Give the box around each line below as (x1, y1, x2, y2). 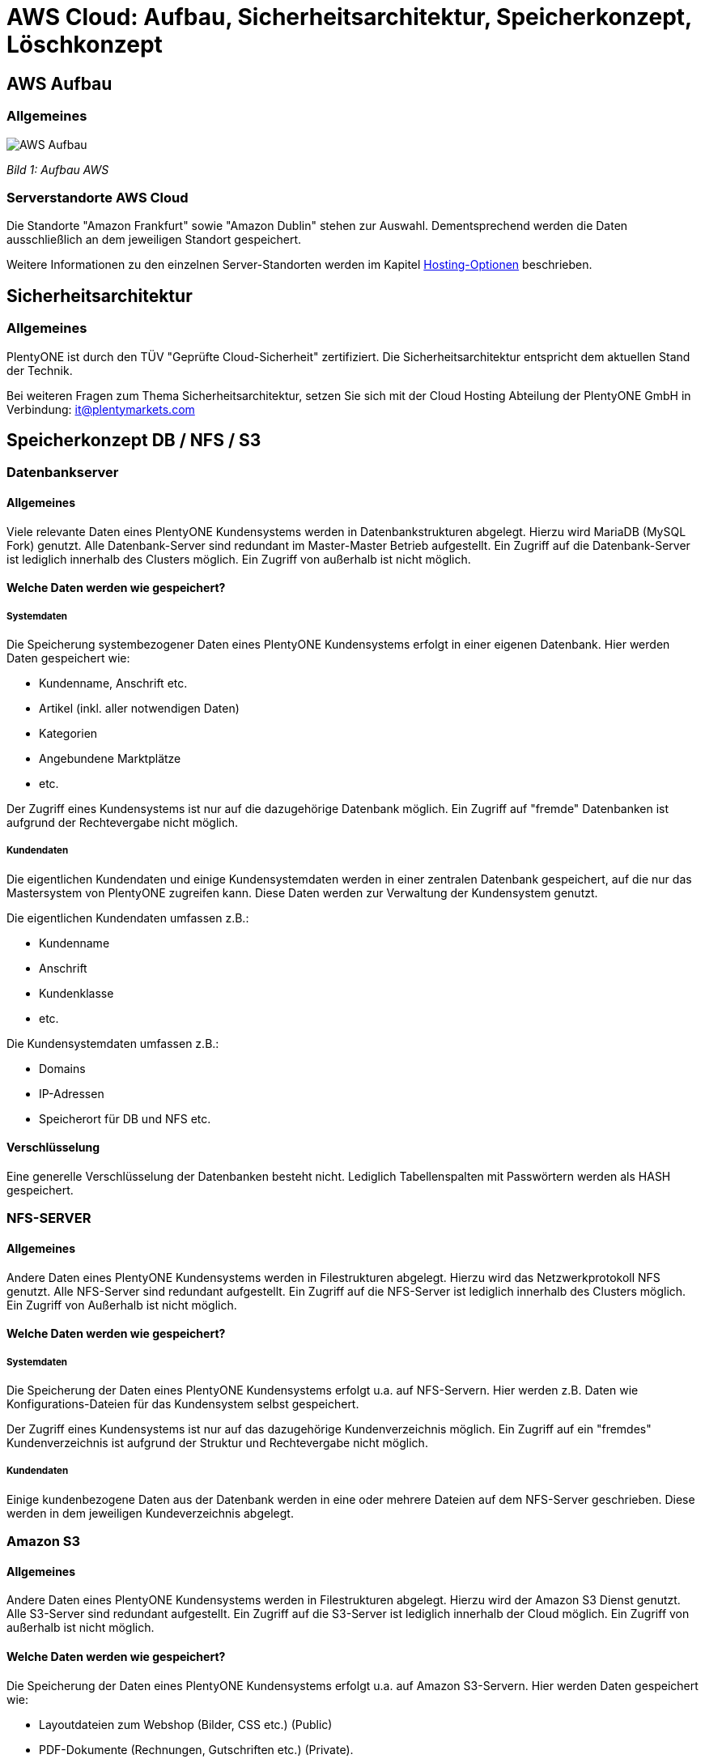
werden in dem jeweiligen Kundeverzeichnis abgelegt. (6, 1505, 294, 1520)
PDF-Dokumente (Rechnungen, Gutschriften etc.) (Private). (39, 1742, 354, 1757)
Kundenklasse (39, 986, 114, 1000)
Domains (39, 1061, 86, 1075)
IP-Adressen (39, 1086, 104, 1101)
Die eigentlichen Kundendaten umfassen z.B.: (6, 910, 249, 925)
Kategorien (39, 726, 98, 740)
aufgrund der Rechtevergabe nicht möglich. (6, 815, 239, 829)
